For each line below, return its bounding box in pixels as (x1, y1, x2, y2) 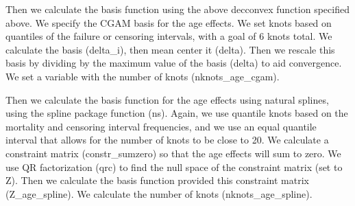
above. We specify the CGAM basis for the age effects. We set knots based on (5, 15, 332, 30)
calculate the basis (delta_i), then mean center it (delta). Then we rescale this (5, 42, 335, 56)
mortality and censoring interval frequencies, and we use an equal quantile (5, 119, 317, 133)
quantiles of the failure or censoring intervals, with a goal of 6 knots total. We (5, 29, 332, 43)
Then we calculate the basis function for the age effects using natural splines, (5, 92, 329, 106)
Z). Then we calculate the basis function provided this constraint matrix (5, 173, 309, 187)
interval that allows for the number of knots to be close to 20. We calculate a (5, 133, 329, 147)
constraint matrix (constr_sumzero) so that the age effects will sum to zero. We (5, 146, 341, 160)
